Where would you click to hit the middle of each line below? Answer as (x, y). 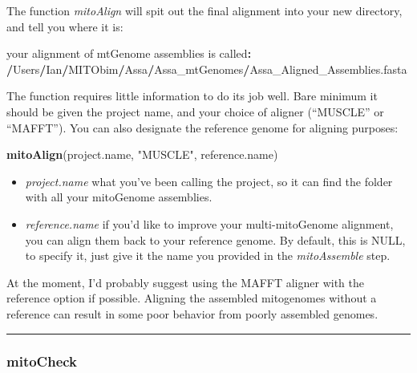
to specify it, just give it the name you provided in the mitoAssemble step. (208, 255)
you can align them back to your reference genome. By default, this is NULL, (215, 239)
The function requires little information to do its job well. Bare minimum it (192, 96)
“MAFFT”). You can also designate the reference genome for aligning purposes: (202, 127)
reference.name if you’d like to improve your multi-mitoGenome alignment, (209, 223)
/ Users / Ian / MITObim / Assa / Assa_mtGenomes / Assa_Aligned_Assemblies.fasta (207, 69)
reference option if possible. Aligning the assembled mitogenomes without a (192, 298)
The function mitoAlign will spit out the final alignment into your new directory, (204, 10)
